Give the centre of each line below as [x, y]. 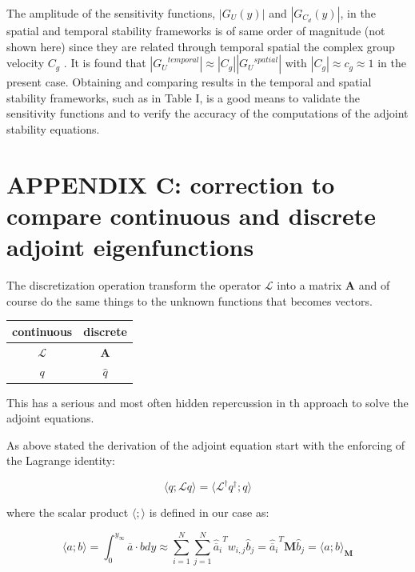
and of [374, 285]
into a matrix [309, 285]
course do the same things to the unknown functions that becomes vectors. [190, 300]
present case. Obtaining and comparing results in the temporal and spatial [189, 82]
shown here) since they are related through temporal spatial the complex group [201, 46]
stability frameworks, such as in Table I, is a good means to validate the [183, 97]
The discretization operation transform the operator [134, 285]
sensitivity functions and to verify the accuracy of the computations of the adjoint [207, 113]
